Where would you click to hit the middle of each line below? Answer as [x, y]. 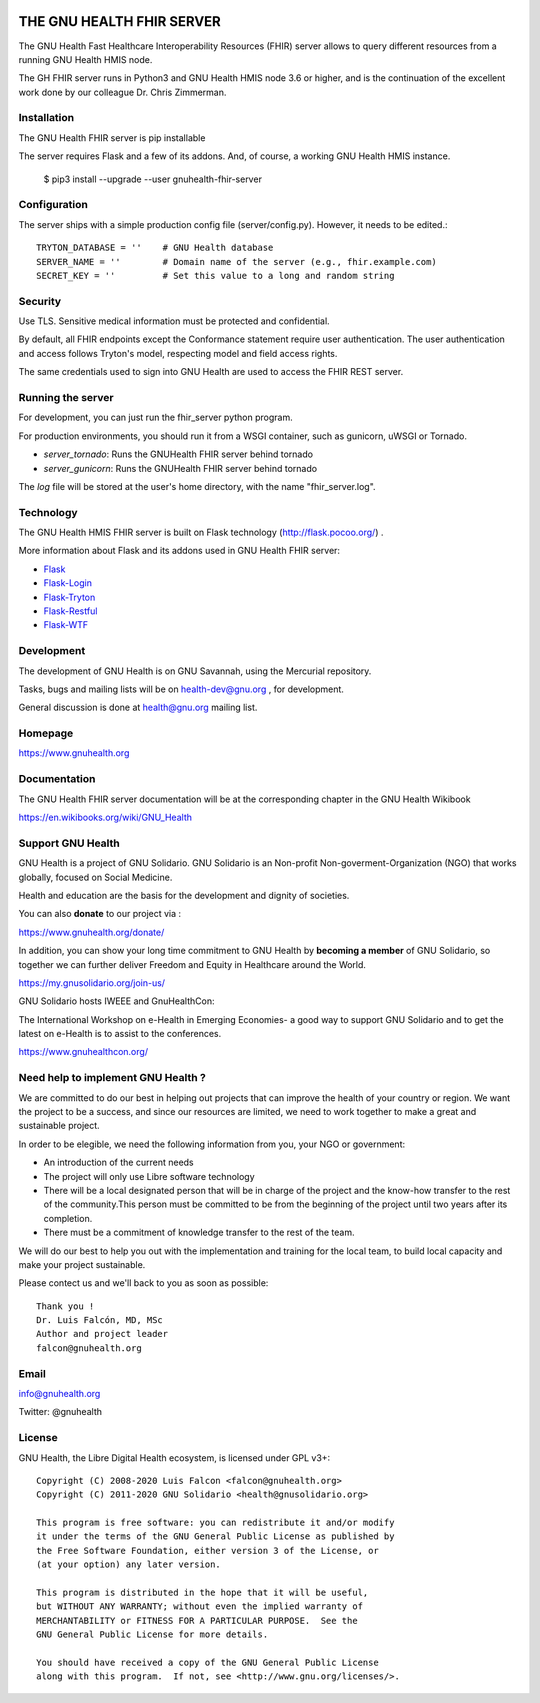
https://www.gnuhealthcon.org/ [83, 1052]
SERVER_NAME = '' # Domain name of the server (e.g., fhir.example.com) [236, 261]
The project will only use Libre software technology [149, 1176]
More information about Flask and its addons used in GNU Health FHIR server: [179, 551]
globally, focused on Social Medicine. [95, 877]
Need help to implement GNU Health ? [112, 1078]
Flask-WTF [66, 625]
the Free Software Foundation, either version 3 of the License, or [207, 1550]
